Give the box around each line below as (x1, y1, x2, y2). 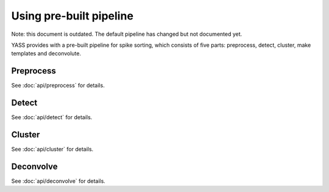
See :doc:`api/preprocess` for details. (11, 82, 105, 89)
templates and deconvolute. (11, 50, 82, 57)
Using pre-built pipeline (11, 9, 134, 22)
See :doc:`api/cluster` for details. (11, 146, 94, 153)
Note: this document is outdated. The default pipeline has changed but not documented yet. (11, 30, 242, 38)
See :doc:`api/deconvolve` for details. (11, 177, 106, 185)
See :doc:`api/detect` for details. (11, 114, 93, 121)
